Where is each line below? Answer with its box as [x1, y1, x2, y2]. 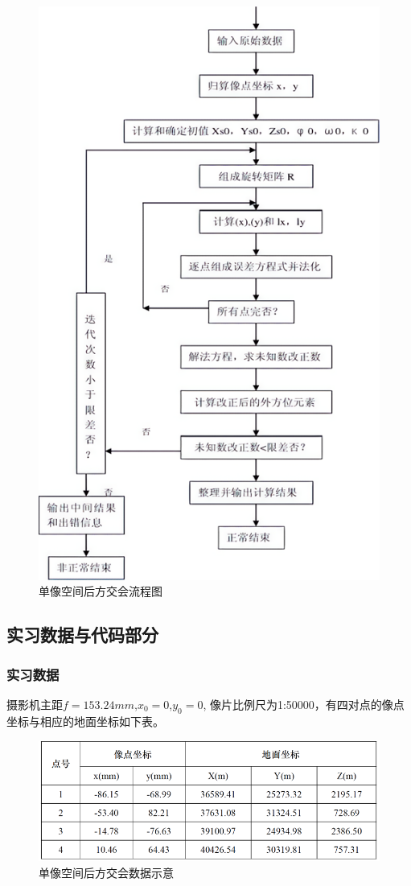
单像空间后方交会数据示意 [39, 863, 174, 880]
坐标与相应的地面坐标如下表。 [6, 712, 164, 729]
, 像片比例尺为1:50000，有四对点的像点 [203, 696, 405, 713]
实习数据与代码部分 [6, 622, 158, 647]
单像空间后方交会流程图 [39, 583, 162, 600]
